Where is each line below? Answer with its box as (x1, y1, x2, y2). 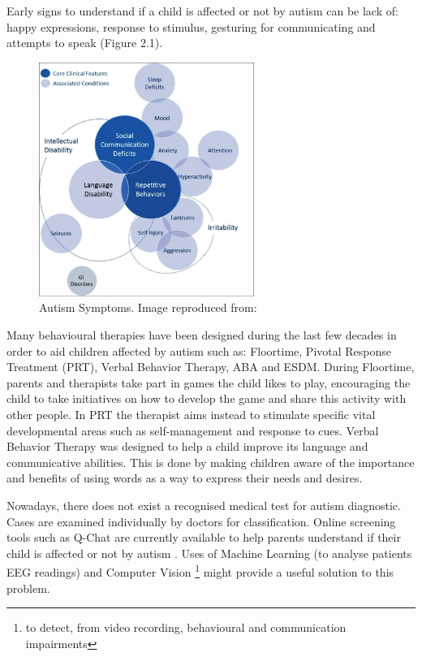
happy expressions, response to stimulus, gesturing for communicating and (6, 18, 376, 35)
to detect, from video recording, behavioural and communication (25, 619, 347, 636)
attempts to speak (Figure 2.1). (6, 34, 163, 51)
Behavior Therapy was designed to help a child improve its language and (6, 438, 368, 455)
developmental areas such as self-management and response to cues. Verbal (6, 421, 379, 439)
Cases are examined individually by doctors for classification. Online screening (6, 512, 396, 529)
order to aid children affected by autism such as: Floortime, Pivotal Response (6, 342, 391, 359)
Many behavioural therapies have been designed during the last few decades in (6, 326, 397, 343)
